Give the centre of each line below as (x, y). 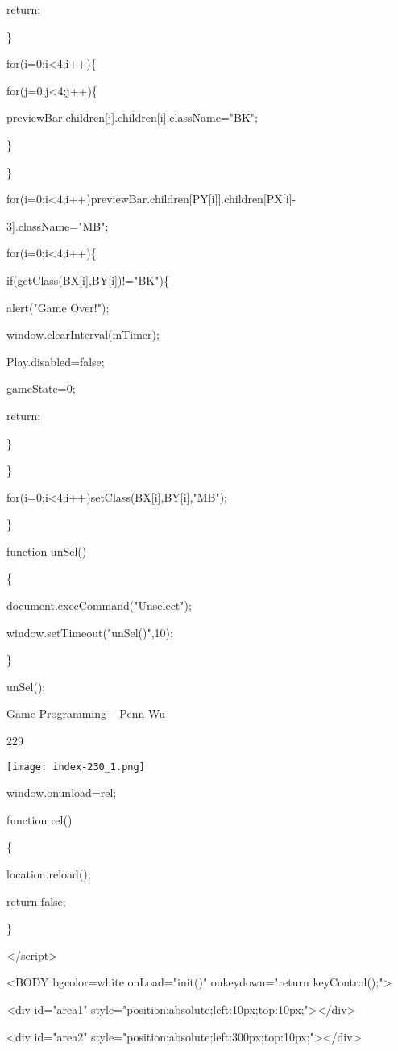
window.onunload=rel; (62, 792)
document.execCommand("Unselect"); (99, 605)
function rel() (39, 819)
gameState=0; (41, 388)
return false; (36, 901)
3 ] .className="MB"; (58, 225)
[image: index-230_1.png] (76, 767)
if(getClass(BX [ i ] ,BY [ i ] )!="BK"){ (88, 279)
